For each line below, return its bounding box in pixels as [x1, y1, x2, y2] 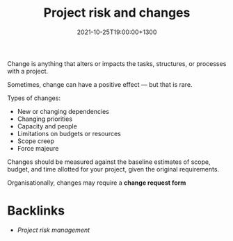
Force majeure [17, 144, 59, 152]
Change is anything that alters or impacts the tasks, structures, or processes [7, 59, 227, 67]
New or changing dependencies [17, 107, 110, 115]
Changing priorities [17, 115, 73, 123]
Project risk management [17, 226, 90, 234]
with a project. [7, 67, 49, 75]
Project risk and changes [43, 5, 191, 21]
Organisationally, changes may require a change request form [7, 178, 186, 187]
